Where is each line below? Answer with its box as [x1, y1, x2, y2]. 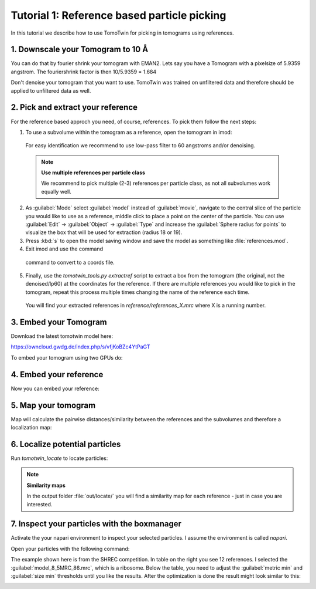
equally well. [41, 188, 71, 195]
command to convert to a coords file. [25, 259, 115, 266]
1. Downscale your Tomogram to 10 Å [11, 45, 149, 55]
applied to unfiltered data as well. [11, 87, 91, 94]
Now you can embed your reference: [11, 385, 99, 392]
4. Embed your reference [11, 370, 104, 380]
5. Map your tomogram [11, 400, 96, 410]
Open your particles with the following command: [11, 545, 130, 552]
